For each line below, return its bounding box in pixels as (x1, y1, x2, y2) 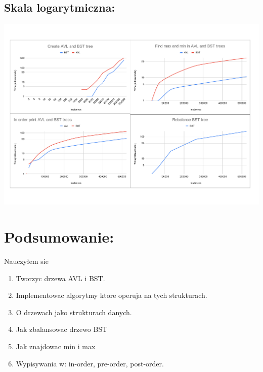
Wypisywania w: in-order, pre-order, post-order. (16, 358, 164, 368)
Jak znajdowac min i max (16, 341, 96, 352)
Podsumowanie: (4, 226, 114, 247)
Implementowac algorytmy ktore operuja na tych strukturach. (16, 290, 207, 300)
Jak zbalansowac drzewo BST (16, 324, 108, 334)
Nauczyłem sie (4, 256, 49, 266)
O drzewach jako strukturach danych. (16, 307, 132, 317)
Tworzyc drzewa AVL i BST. (16, 273, 105, 283)
